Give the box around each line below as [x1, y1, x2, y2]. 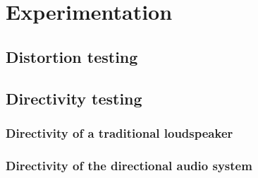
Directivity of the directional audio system [6, 156, 252, 174]
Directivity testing [6, 87, 142, 109]
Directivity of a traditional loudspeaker [6, 124, 233, 141]
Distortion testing [6, 45, 138, 67]
